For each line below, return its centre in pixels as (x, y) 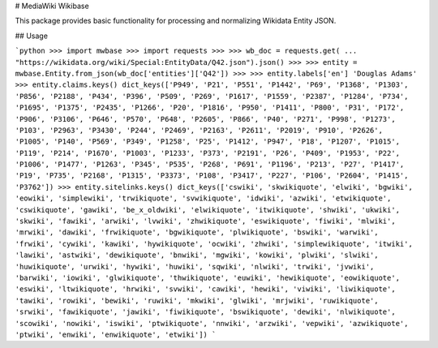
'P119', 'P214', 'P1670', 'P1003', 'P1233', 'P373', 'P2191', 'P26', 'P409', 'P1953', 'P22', (208, 153)
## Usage (32, 36)
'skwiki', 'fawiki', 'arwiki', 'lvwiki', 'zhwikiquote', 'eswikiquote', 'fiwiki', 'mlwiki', (206, 221)
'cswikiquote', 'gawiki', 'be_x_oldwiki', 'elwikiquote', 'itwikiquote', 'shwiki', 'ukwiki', (208, 210)
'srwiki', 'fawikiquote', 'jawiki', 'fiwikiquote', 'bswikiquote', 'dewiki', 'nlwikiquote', (206, 312)
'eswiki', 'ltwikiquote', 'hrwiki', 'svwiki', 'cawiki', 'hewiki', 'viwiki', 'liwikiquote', (206, 289)
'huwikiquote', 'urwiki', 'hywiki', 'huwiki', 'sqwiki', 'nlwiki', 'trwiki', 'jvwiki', (195, 266)
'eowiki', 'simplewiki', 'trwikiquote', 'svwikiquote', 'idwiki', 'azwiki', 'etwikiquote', (203, 198)
